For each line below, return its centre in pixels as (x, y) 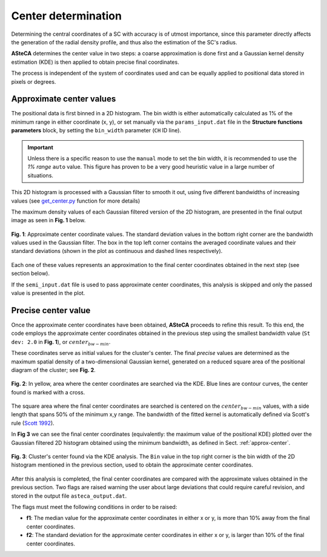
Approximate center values (64, 99)
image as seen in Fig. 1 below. (48, 220)
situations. (41, 175)
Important (41, 147)
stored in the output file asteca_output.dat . (69, 496)
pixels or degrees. (34, 81)
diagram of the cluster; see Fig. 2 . (54, 370)
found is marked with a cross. (48, 392)
